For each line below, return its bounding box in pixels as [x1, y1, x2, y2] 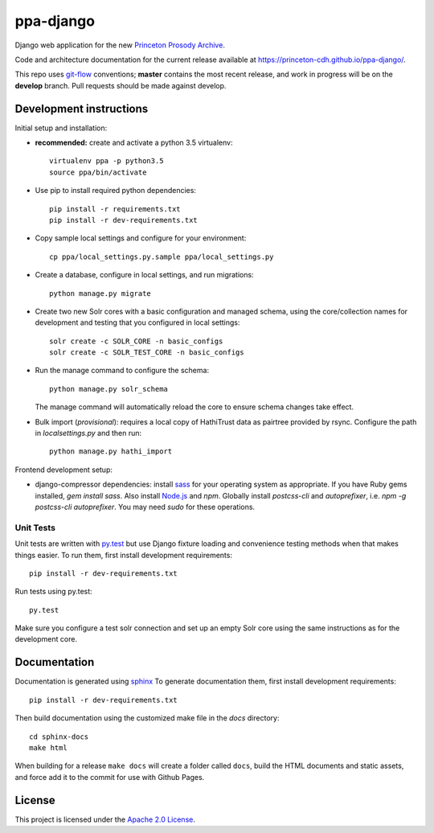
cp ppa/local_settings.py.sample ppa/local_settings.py [49, 252, 274, 261]
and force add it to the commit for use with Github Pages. [14, 772, 205, 782]
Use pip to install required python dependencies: [35, 186, 197, 195]
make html [29, 743, 68, 752]
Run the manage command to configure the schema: [35, 366, 209, 375]
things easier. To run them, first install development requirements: [14, 550, 233, 560]
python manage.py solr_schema [49, 384, 169, 393]
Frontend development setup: [14, 465, 113, 474]
